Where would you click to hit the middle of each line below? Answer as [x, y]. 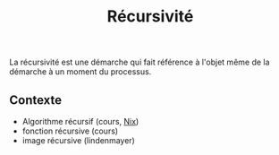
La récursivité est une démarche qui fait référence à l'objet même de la [139, 62]
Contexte [36, 100]
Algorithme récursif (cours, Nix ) [80, 121]
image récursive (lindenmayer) [79, 140]
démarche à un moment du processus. [80, 72]
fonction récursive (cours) [70, 131]
